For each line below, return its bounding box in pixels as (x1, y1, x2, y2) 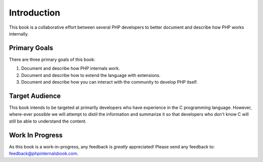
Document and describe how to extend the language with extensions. (21, 72, 161, 78)
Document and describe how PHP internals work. (21, 66, 120, 72)
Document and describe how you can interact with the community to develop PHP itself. (21, 79, 198, 85)
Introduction (9, 7, 60, 18)
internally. (9, 31, 29, 36)
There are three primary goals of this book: (9, 56, 95, 62)
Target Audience (9, 91, 61, 100)
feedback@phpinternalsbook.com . (9, 151, 79, 156)
